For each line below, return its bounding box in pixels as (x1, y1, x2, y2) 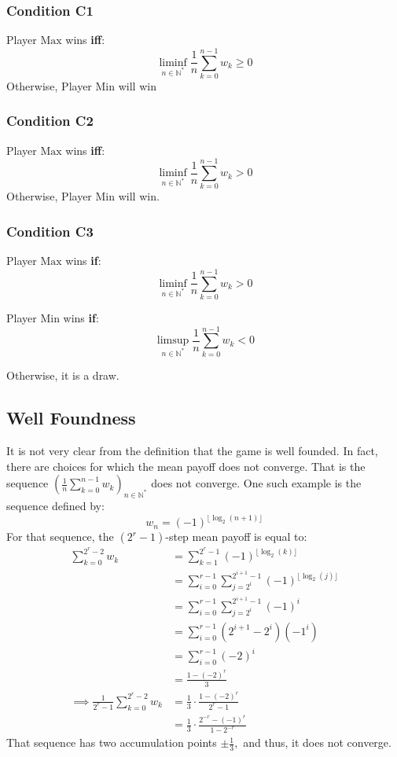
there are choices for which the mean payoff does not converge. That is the (6, 458, 366, 474)
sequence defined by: (6, 497, 105, 513)
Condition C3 (6, 221, 94, 241)
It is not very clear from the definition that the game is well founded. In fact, (6, 442, 378, 458)
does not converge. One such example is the (151, 475, 362, 491)
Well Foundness (6, 406, 136, 430)
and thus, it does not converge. (243, 734, 391, 751)
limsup (156, 335, 189, 347)
